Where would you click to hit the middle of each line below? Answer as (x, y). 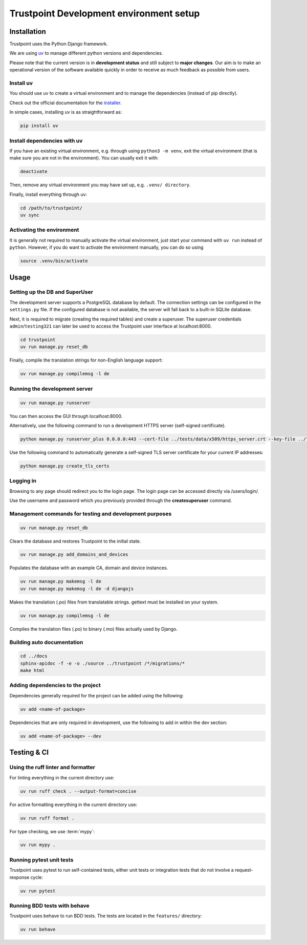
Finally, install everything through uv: (48, 194)
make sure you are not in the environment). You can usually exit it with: (84, 158)
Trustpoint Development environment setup (105, 13)
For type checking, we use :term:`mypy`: (52, 831)
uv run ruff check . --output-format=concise (78, 791)
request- (244, 870)
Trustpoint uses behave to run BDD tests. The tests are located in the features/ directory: (106, 916)
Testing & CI (29, 752)
